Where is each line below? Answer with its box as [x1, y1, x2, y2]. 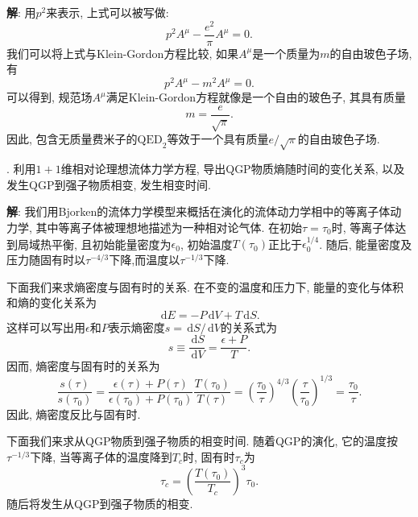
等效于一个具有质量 [167, 130, 269, 147]
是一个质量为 [252, 44, 321, 61]
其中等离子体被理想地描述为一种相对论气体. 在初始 [35, 218, 303, 235]
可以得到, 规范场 [6, 89, 93, 105]
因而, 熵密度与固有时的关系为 [6, 358, 160, 374]
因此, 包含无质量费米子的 [6, 130, 138, 147]
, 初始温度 [180, 235, 233, 252]
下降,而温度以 [109, 250, 180, 267]
